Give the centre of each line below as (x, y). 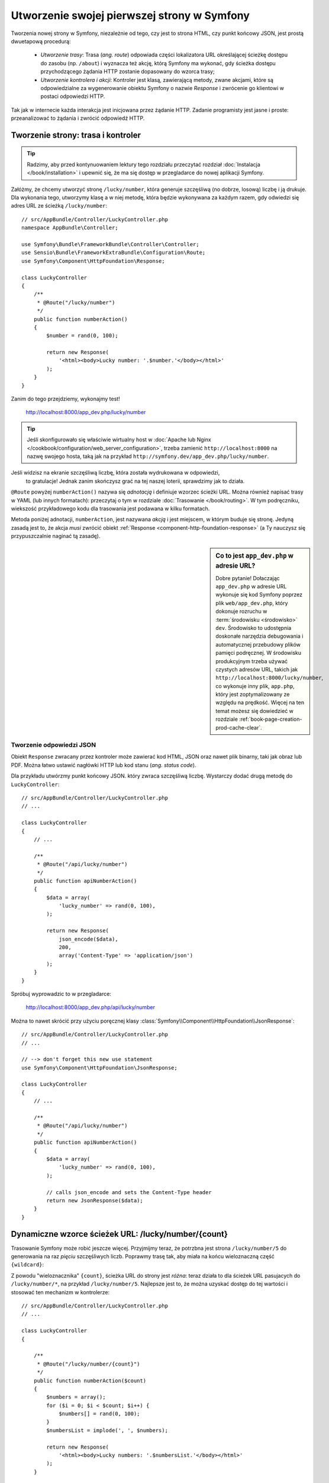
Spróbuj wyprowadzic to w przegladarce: (61, 994)
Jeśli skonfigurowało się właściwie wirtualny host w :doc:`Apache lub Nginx (119, 440)
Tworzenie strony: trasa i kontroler (76, 135)
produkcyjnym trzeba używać (252, 661)
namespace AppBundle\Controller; (70, 228)
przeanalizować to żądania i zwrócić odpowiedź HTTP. (78, 118)
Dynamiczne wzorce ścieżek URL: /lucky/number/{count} (119, 1234)
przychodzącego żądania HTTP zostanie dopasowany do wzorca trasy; (128, 72)
